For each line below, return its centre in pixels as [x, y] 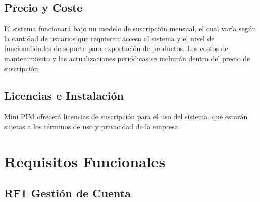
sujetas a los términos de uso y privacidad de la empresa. [92, 126]
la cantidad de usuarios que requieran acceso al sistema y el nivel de [109, 38]
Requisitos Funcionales [85, 161]
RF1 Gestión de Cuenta [67, 193]
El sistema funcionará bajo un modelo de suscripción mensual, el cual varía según [130, 29]
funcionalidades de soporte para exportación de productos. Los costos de [116, 48]
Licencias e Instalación [64, 95]
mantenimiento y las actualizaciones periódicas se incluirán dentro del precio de [127, 58]
